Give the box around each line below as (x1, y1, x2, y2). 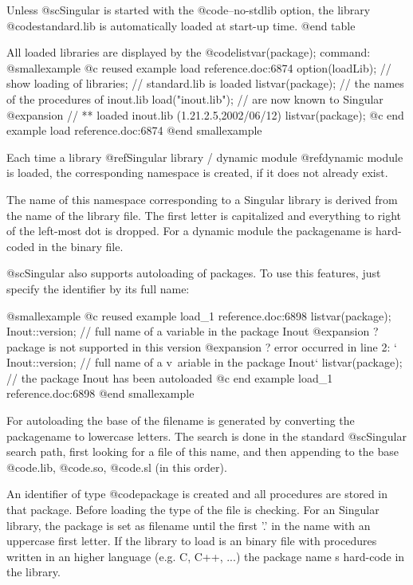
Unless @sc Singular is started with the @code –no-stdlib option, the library (6, 2, 371, 18)
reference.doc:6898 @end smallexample (6, 385, 195, 402)
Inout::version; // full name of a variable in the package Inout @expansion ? (6, 323, 379, 340)
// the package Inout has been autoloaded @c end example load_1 (6, 369, 333, 386)
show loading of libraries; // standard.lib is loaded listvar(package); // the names (6, 75, 404, 92)
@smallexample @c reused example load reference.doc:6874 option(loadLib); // (6, 59, 391, 76)
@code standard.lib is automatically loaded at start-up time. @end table (6, 17, 356, 33)
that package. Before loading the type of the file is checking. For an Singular (6, 501, 380, 518)
